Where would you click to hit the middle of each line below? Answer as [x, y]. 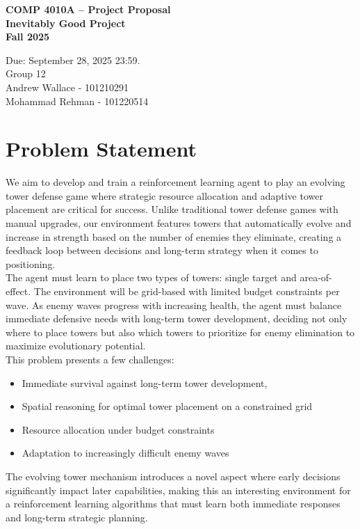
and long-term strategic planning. [77, 517]
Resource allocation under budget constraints [118, 429]
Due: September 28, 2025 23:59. [73, 60]
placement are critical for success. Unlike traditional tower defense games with [172, 209]
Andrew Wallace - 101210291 [67, 87]
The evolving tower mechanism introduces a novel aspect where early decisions [173, 476]
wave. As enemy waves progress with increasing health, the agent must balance [174, 305]
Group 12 [26, 73]
